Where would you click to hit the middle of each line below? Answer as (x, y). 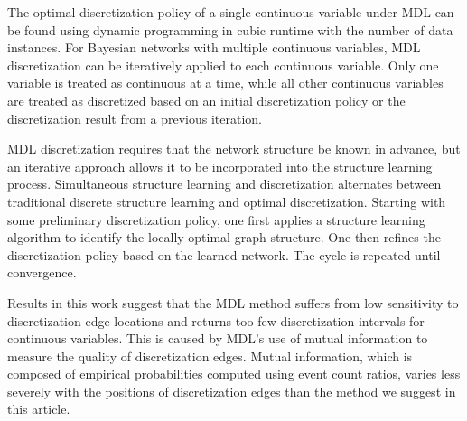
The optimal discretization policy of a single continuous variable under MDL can (231, 12)
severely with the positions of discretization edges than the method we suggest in (232, 391)
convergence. (42, 272)
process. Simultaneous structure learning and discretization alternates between (224, 184)
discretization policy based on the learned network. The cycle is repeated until (224, 254)
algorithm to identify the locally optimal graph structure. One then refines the (224, 237)
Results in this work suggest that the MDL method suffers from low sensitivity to (233, 302)
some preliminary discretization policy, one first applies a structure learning (216, 219)
